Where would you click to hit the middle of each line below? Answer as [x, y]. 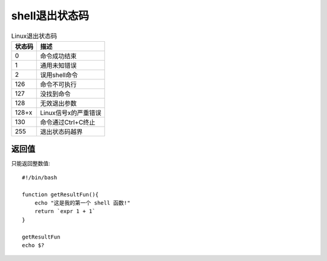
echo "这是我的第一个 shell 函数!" [82, 203]
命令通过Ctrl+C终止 [68, 122]
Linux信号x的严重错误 [71, 113]
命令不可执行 [58, 84]
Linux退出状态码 [34, 36]
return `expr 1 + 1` [65, 211]
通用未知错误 [58, 65]
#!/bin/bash [40, 177]
